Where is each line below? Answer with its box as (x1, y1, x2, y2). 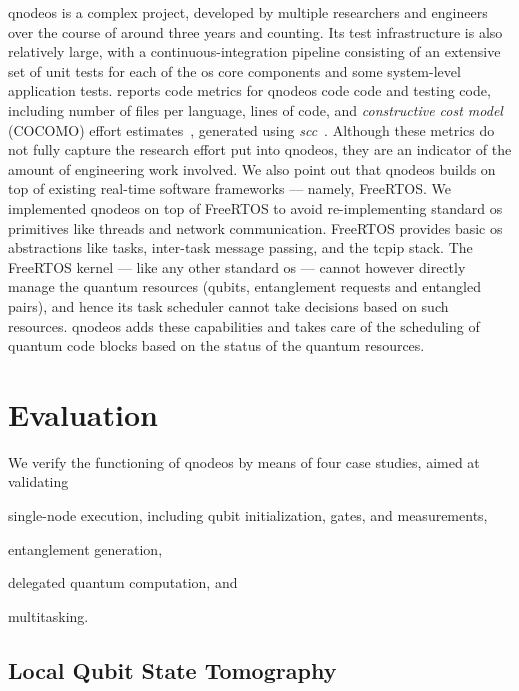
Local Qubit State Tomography (8, 654, 337, 685)
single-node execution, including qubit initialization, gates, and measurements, (8, 505, 488, 525)
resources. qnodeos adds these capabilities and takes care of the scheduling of (8, 315, 480, 336)
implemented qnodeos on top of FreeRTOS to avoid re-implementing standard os (8, 197, 503, 218)
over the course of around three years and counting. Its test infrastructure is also (8, 21, 503, 42)
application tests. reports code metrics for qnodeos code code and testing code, (8, 80, 491, 101)
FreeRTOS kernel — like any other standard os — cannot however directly (8, 256, 466, 277)
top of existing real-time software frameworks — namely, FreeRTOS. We (8, 178, 451, 199)
